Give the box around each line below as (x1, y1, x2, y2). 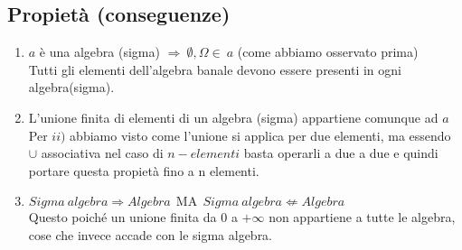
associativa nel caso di (41, 144, 164, 162)
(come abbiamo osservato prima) (237, 42, 419, 61)
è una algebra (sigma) (39, 42, 160, 61)
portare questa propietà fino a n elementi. (28, 161, 259, 180)
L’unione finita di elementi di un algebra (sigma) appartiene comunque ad (28, 107, 438, 126)
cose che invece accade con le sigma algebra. (28, 225, 273, 244)
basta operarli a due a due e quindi (243, 144, 438, 162)
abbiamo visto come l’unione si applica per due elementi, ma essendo (70, 125, 451, 144)
